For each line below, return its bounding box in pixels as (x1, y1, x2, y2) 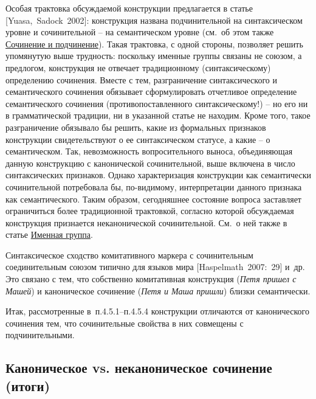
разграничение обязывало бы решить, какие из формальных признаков (5, 120, 266, 133)
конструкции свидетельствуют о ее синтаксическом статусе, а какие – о (5, 133, 270, 145)
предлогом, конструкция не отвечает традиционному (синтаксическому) (5, 61, 271, 74)
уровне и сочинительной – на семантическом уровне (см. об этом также (5, 26, 274, 38)
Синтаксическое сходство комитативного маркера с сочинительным (5, 248, 253, 261)
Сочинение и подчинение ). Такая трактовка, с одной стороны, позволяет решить (5, 37, 303, 50)
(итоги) (5, 376, 50, 395)
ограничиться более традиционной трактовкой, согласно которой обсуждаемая (5, 204, 294, 217)
